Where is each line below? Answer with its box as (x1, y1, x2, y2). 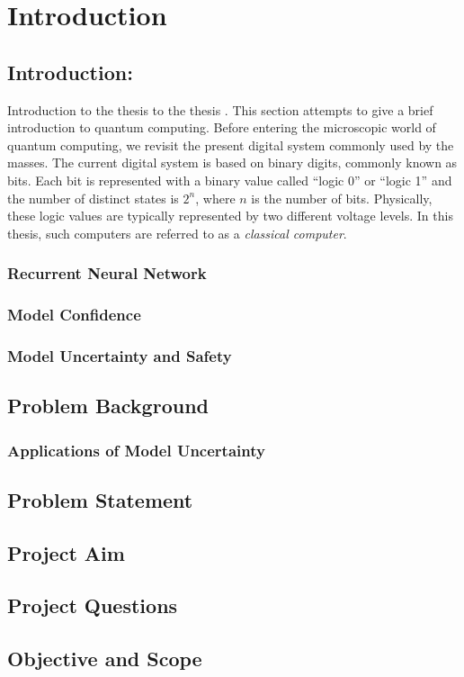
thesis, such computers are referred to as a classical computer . (7, 223, 347, 242)
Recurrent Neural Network (7, 262, 207, 284)
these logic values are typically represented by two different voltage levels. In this (7, 206, 453, 225)
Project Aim (7, 538, 125, 566)
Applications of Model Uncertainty (7, 438, 265, 461)
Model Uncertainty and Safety (7, 344, 232, 366)
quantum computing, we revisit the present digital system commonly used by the (7, 135, 454, 154)
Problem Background (7, 392, 209, 420)
